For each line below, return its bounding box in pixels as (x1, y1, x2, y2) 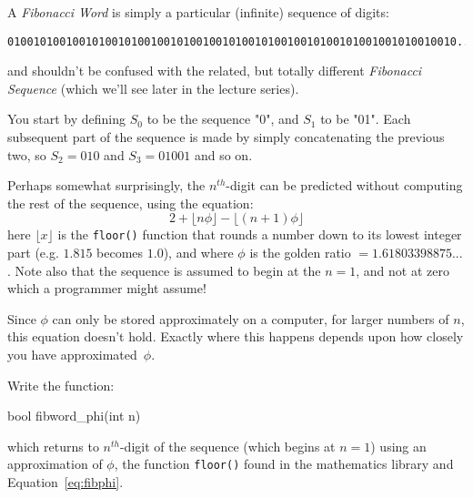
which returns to (7, 436, 99, 455)
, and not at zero (356, 260, 449, 279)
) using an (370, 436, 427, 455)
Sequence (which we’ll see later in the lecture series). (7, 78, 299, 97)
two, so (7, 145, 46, 164)
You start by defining (7, 109, 126, 128)
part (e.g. (7, 243, 59, 262)
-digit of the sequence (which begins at (119, 436, 336, 455)
